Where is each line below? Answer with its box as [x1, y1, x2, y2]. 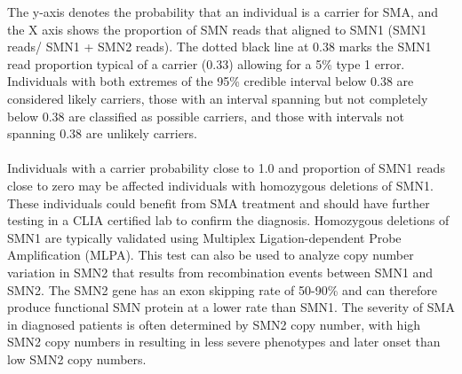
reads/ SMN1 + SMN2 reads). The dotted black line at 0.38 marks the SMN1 [7, 37, 432, 56]
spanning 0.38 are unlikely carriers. [7, 124, 197, 143]
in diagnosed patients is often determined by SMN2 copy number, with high [7, 315, 421, 333]
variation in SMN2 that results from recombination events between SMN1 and [7, 262, 434, 281]
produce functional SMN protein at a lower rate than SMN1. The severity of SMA [7, 298, 455, 316]
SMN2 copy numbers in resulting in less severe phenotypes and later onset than [7, 332, 441, 351]
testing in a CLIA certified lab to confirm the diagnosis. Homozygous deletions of [7, 211, 450, 230]
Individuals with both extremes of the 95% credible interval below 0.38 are [7, 72, 414, 90]
